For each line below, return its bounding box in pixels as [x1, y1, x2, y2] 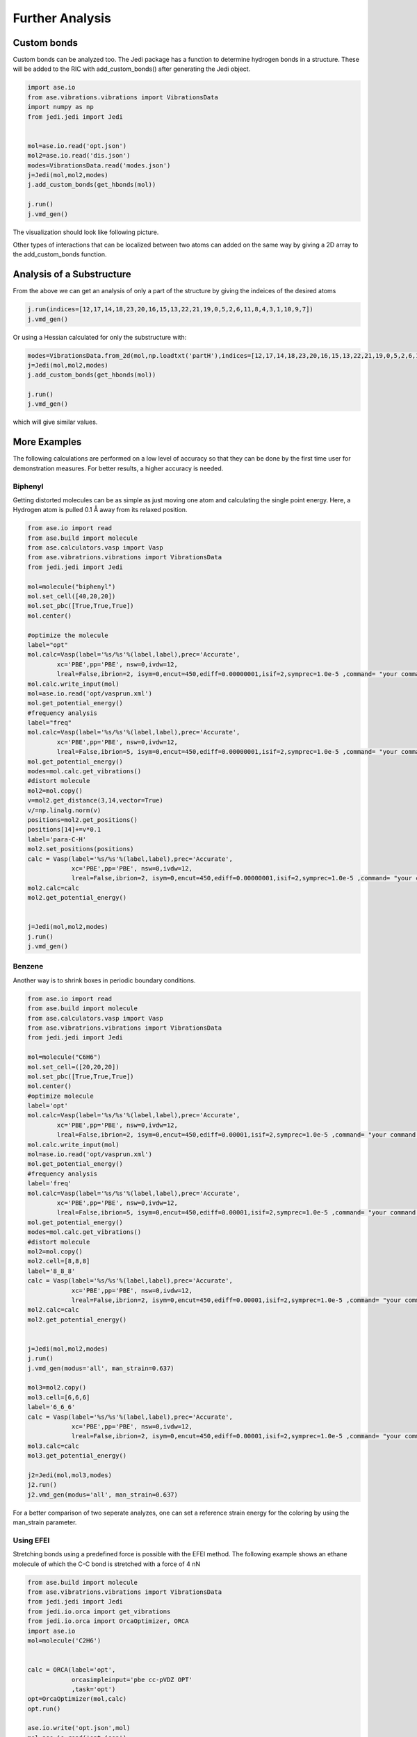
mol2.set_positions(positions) [27, 845, 135, 853]
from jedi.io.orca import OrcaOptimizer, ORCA [27, 1617, 189, 1625]
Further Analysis [13, 10, 111, 26]
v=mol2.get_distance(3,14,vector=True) [27, 796, 163, 805]
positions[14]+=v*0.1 [27, 825, 101, 834]
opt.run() [27, 1704, 61, 1713]
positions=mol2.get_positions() [27, 816, 138, 823]
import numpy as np [27, 103, 94, 111]
